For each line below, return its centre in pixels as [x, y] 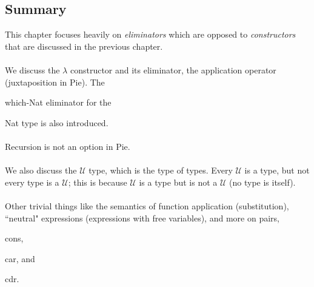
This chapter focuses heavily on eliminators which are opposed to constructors [150, 34]
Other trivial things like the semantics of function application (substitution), [147, 205]
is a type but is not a [178, 182]
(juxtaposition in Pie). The [55, 82]
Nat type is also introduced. [57, 122]
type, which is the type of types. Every [161, 170]
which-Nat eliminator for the [58, 102]
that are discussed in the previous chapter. [84, 46]
